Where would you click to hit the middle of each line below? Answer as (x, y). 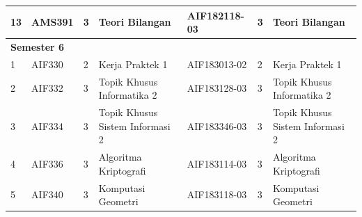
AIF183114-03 (217, 163)
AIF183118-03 (217, 194)
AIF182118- (215, 15)
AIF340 (47, 194)
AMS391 (53, 22)
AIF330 (47, 64)
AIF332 (47, 88)
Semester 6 (38, 46)
